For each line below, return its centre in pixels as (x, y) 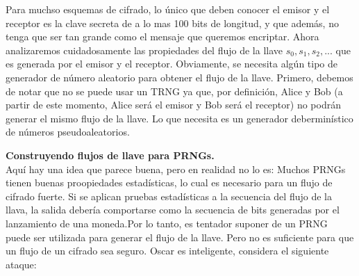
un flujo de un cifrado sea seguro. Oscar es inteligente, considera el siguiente (167, 251)
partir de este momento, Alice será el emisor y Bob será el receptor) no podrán (173, 105)
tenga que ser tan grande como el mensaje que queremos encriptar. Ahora (162, 36)
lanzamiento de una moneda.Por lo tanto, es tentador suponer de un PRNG (167, 223)
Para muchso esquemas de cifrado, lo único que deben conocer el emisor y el (168, 9)
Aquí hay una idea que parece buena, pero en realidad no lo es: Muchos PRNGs (176, 169)
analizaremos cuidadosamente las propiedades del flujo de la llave (144, 50)
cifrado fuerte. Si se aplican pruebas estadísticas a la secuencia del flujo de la (169, 196)
